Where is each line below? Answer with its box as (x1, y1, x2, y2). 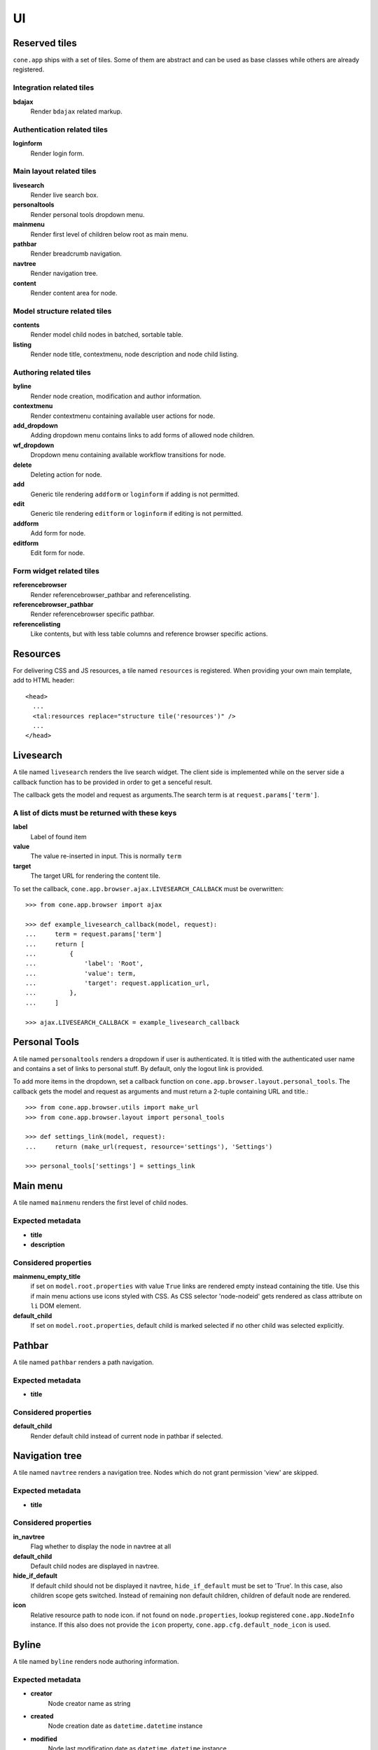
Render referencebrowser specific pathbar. (30, 610, 155, 619)
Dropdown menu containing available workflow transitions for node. (30, 451, 226, 459)
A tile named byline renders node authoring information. (13, 1658, 179, 1666)
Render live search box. (30, 191, 99, 199)
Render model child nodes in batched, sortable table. (30, 330, 183, 339)
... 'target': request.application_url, (25, 979, 210, 987)
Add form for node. (30, 529, 86, 538)
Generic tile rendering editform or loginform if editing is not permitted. (30, 510, 243, 518)
